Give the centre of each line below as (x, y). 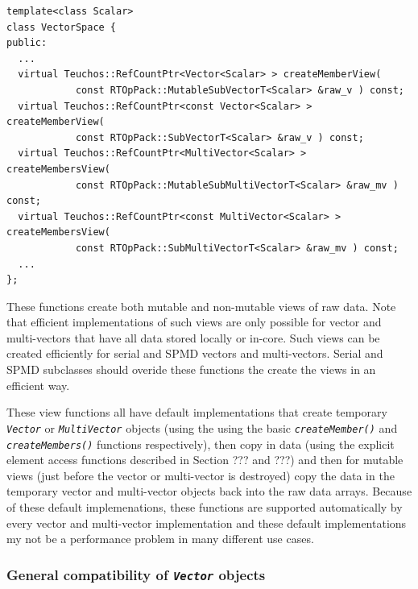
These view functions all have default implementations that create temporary (197, 412)
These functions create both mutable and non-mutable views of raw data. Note (201, 306)
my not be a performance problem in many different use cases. (160, 539)
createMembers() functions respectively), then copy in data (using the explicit (201, 444)
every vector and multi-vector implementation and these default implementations (207, 523)
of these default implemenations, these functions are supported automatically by (205, 506)
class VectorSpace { (62, 27)
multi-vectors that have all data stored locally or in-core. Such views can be (193, 337)
